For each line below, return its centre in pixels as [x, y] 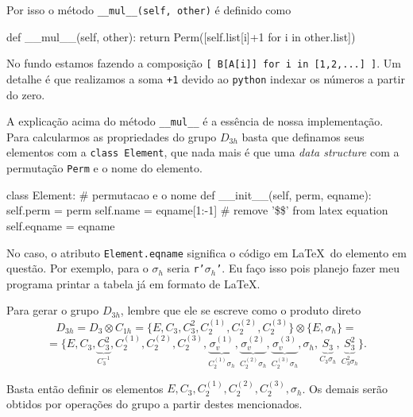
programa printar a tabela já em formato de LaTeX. [133, 283]
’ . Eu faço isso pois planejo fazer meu [308, 268]
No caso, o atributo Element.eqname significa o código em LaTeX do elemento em [206, 252]
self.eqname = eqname [61, 225]
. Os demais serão [345, 388]
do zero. [26, 94]
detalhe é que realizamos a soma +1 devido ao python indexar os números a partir [206, 78]
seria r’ [186, 268]
